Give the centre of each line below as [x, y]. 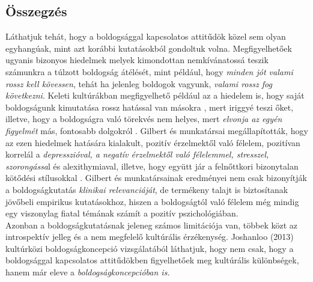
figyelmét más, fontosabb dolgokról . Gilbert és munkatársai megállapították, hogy [157, 130]
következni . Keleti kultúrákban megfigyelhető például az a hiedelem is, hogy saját [155, 95]
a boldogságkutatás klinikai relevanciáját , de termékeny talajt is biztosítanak [147, 189]
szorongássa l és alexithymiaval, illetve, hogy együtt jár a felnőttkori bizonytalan [152, 166]
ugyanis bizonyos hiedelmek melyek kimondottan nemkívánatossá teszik [137, 60]
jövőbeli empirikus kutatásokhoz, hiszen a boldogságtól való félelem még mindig [152, 201]
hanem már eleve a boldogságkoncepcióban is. [88, 272]
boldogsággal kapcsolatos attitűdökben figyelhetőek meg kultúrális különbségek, [152, 260]
